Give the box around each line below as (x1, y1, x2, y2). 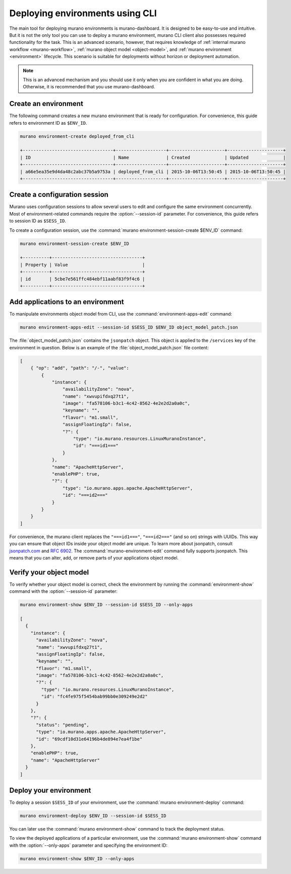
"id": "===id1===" (73, 443, 119, 449)
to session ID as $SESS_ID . (9, 218, 67, 224)
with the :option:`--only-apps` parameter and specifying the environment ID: (9, 842, 167, 848)
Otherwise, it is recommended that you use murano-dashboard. (23, 84, 155, 90)
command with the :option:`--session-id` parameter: (9, 588, 118, 594)
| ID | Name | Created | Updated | (20, 155, 286, 160)
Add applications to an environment (9, 298, 125, 306)
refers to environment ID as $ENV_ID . (9, 120, 87, 126)
